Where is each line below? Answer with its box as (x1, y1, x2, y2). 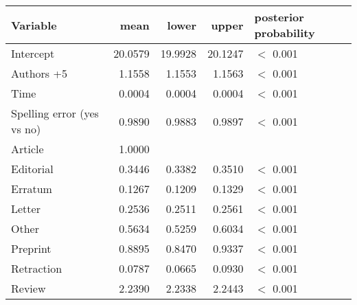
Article (11, 141, 44, 157)
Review (11, 280, 46, 296)
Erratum (11, 181, 52, 196)
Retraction (11, 260, 62, 276)
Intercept (11, 45, 55, 61)
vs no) (11, 121, 41, 137)
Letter (11, 201, 41, 216)
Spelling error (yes (11, 105, 99, 121)
